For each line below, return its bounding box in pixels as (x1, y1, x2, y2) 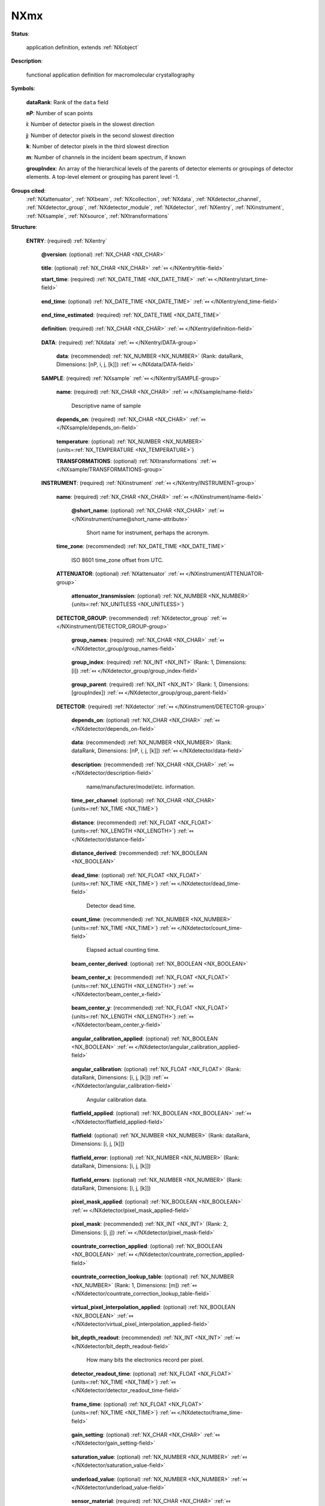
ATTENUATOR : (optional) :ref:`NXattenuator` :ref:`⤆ (56, 570, 184, 578)
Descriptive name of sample (71, 402, 141, 409)
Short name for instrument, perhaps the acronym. (86, 529, 209, 536)
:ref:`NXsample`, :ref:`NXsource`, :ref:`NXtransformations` (26, 212, 170, 219)
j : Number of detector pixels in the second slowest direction (26, 131, 175, 139)
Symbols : (11, 85, 36, 92)
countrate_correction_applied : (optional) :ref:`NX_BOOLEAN (71, 1242, 223, 1249)
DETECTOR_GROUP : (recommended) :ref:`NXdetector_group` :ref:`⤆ (56, 614, 227, 622)
